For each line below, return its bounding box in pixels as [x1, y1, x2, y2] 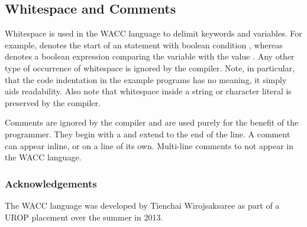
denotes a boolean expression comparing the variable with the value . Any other [5, 50, 295, 62]
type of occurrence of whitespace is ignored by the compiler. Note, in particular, [5, 61, 295, 74]
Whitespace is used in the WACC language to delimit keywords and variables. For [5, 27, 302, 40]
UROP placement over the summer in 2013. [5, 210, 163, 223]
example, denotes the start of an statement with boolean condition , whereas [5, 38, 283, 51]
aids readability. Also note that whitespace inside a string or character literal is [5, 85, 292, 97]
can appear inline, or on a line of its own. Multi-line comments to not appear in [5, 139, 293, 152]
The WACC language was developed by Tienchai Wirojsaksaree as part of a [5, 199, 280, 211]
